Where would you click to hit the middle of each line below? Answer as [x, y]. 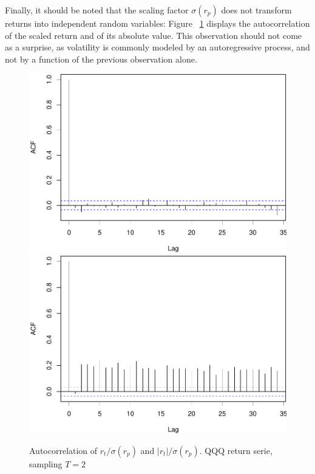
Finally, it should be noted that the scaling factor [97, 10]
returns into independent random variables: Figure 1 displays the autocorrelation [157, 23]
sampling [46, 463]
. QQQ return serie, [236, 450]
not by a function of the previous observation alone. [101, 59]
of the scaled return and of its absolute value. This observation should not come [154, 35]
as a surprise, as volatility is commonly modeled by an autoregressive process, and [157, 47]
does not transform [256, 10]
